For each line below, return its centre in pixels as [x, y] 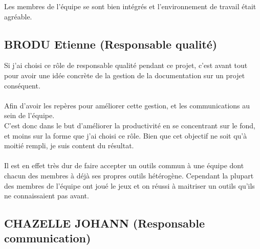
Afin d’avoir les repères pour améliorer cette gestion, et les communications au [127, 105]
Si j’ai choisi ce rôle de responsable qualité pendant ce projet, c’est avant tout [126, 65]
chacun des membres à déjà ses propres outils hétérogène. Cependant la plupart [129, 175]
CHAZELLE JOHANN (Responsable [104, 223]
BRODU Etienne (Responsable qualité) [111, 44]
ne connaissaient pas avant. [47, 196]
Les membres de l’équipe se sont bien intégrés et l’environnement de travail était [130, 6]
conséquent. [22, 85]
